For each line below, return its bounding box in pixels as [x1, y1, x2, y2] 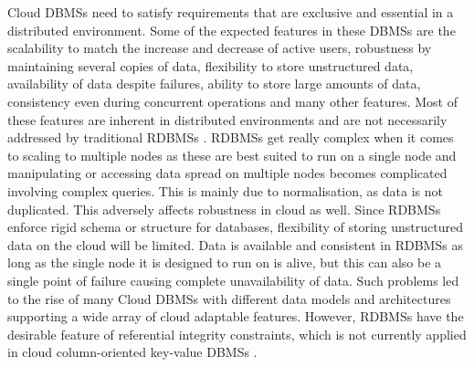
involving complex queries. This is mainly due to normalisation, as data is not [7, 181, 443, 200]
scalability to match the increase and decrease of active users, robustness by [7, 38, 432, 58]
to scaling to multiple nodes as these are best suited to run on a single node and [7, 145, 457, 164]
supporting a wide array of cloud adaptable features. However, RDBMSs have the [7, 307, 464, 326]
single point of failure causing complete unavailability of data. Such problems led [7, 270, 459, 289]
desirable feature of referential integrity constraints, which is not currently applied [7, 324, 467, 343]
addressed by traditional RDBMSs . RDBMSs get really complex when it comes [7, 128, 454, 147]
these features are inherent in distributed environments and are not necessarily [7, 110, 448, 129]
